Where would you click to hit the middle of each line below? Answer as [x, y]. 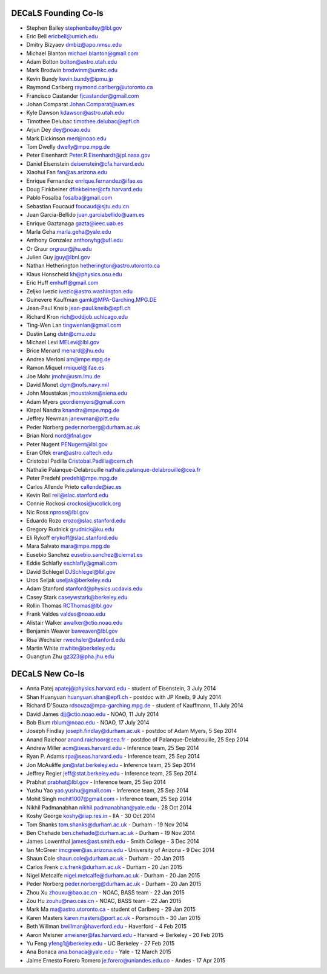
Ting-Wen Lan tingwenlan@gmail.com [74, 325]
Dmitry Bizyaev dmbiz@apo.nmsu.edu [74, 45]
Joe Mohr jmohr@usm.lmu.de [63, 376]
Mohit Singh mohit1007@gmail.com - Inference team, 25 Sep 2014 [109, 799]
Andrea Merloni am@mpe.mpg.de [69, 359]
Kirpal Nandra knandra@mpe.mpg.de [73, 410]
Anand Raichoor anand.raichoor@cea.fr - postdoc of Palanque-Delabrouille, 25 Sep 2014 [137, 739]
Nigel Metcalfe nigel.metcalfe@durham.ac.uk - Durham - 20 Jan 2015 [113, 875]
